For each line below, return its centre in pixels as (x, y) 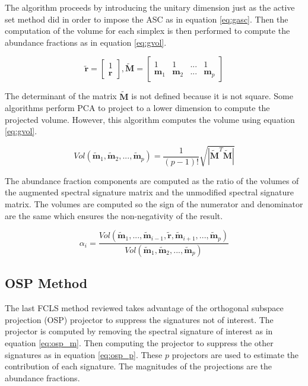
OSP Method (46, 283)
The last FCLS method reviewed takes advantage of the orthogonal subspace (144, 308)
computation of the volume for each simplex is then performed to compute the (147, 31)
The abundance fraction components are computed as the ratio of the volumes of (152, 180)
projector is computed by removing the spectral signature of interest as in (139, 331)
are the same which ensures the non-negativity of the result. (114, 215)
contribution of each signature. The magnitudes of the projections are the (138, 366)
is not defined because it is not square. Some (212, 96)
